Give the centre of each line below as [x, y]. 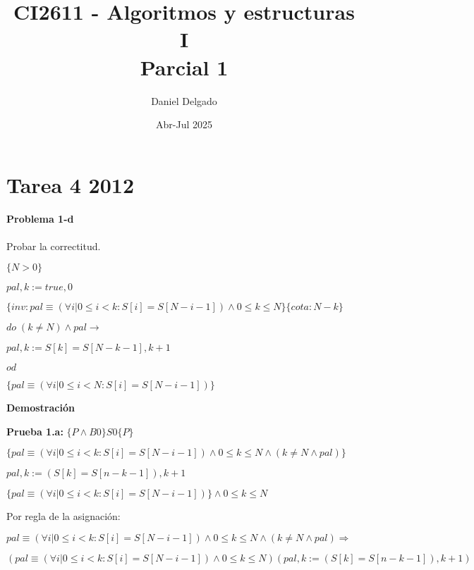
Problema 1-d [40, 219]
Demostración [41, 408]
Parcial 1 [184, 67]
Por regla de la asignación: [63, 516]
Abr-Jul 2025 [184, 124]
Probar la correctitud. [54, 246]
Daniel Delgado [184, 100]
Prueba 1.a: [35, 431]
